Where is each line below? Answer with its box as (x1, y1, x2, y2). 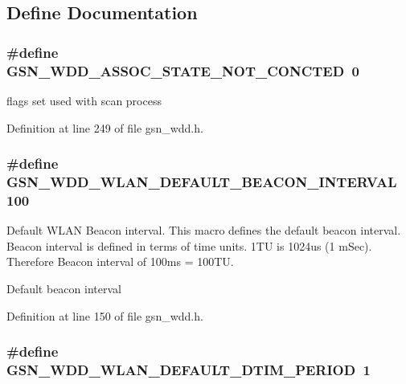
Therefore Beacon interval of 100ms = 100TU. (6, 253, 234, 270)
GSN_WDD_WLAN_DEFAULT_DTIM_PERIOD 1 (6, 359, 371, 379)
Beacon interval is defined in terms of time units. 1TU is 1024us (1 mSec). (6, 237, 372, 254)
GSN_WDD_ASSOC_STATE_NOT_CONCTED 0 (6, 60, 359, 80)
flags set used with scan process (6, 92, 162, 108)
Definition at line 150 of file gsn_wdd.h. (6, 307, 203, 324)
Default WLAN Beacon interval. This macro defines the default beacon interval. (6, 222, 401, 239)
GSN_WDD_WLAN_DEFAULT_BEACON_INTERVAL (6, 171, 397, 191)
